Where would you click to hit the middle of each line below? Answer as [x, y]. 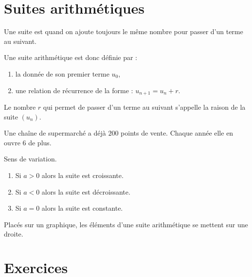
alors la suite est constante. [82, 208]
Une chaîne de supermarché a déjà [55, 133]
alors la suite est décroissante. [86, 191]
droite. [14, 234]
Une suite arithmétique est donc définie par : [71, 57]
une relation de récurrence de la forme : [74, 90]
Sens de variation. [30, 159]
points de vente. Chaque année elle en [177, 133]
